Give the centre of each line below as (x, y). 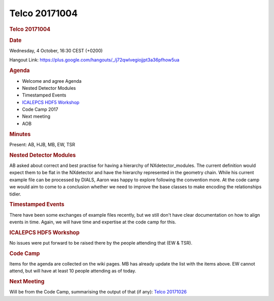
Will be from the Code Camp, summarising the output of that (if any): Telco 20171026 (98, 292)
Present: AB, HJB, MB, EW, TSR (42, 144)
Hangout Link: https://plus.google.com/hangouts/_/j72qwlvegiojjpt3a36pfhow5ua (94, 60)
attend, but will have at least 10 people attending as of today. (73, 271)
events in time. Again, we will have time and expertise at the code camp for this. (93, 222)
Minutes (20, 134)
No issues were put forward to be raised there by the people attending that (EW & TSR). (101, 243)
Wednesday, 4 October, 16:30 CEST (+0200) (56, 51)
